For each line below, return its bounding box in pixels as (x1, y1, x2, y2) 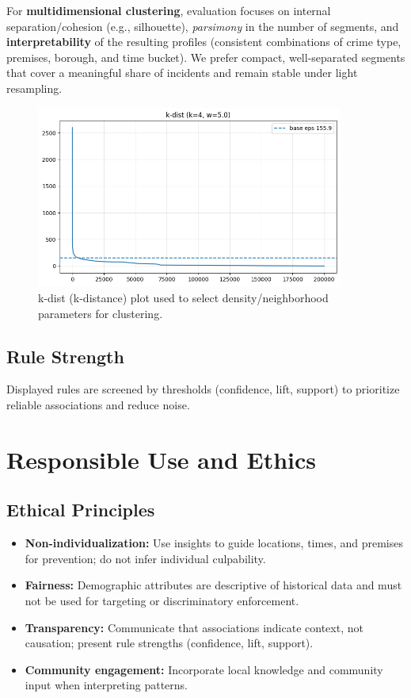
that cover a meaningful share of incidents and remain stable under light (6, 64, 358, 81)
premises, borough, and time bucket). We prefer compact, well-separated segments (6, 48, 405, 65)
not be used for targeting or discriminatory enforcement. (25, 592, 299, 608)
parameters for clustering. (38, 305, 163, 321)
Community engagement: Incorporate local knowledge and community (25, 661, 383, 677)
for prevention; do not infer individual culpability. (25, 550, 266, 566)
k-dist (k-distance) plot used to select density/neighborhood (38, 290, 329, 305)
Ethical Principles (6, 497, 155, 522)
